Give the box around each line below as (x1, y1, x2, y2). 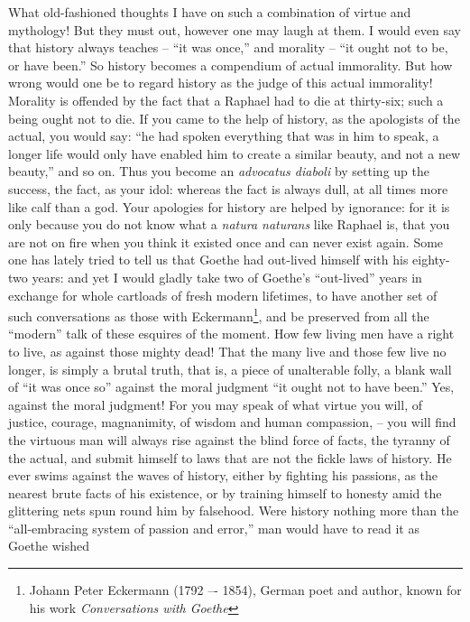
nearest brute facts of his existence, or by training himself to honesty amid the (8, 483, 442, 502)
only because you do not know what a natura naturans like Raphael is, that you (8, 215, 450, 234)
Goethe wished (8, 536, 90, 555)
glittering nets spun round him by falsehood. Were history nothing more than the (8, 501, 459, 520)
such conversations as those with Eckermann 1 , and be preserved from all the (8, 304, 429, 325)
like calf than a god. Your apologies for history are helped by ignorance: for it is (8, 197, 450, 216)
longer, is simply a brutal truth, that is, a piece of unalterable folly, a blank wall (8, 359, 452, 378)
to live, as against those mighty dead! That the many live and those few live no (8, 341, 447, 360)
